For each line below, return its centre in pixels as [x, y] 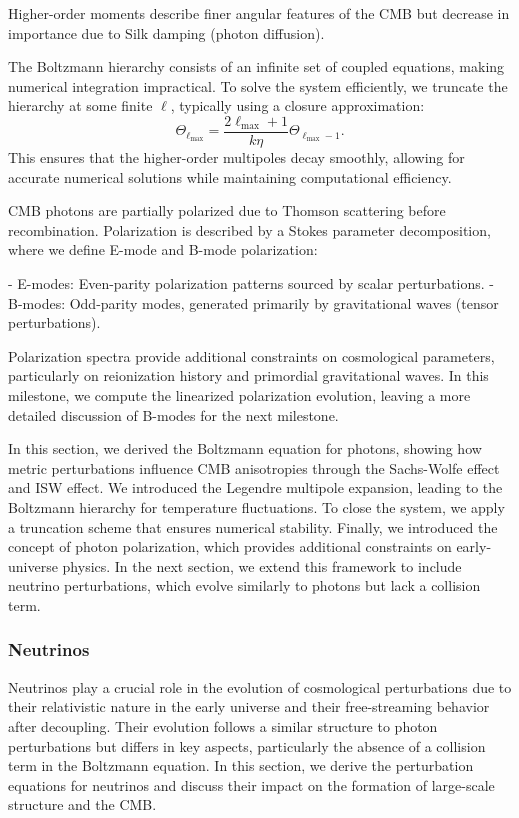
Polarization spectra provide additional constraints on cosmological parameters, [251, 355]
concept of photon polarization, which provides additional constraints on [230, 546]
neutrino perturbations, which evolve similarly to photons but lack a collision [244, 585]
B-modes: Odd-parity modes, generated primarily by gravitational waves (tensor [253, 302]
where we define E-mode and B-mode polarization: [163, 249]
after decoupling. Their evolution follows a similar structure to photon [223, 725]
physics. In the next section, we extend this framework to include [262, 565]
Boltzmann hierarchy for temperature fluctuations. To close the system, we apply [256, 506]
